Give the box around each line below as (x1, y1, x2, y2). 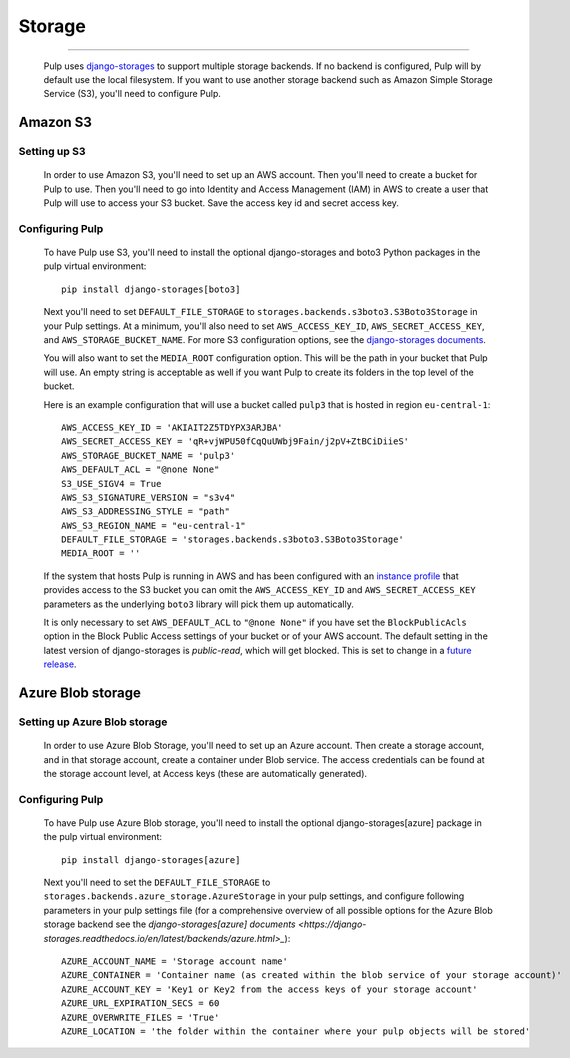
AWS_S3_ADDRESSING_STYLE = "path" (61, 506, 230, 517)
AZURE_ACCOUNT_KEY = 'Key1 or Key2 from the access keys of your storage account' (61, 983, 478, 995)
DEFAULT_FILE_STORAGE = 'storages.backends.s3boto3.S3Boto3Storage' (61, 534, 404, 545)
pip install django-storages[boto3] (61, 283, 241, 295)
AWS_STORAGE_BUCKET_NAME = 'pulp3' (61, 450, 236, 461)
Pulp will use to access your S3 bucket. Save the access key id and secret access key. (43, 197, 400, 209)
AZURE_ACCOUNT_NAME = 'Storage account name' (61, 956, 289, 967)
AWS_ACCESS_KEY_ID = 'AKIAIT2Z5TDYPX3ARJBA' (61, 421, 284, 433)
